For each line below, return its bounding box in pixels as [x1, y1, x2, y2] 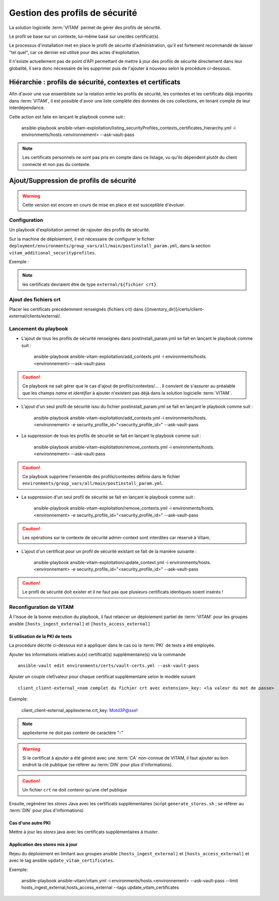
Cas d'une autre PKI [9, 820, 51, 826]
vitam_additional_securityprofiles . [9, 249, 96, 255]
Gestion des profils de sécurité [9, 7, 138, 18]
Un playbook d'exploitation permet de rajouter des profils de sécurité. [9, 227, 150, 233]
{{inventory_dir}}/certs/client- [144, 306, 204, 312]
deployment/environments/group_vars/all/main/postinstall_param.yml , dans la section [9, 243, 211, 249]
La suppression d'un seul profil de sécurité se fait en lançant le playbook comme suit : [21, 494, 196, 500]
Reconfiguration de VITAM [9, 604, 74, 611]
